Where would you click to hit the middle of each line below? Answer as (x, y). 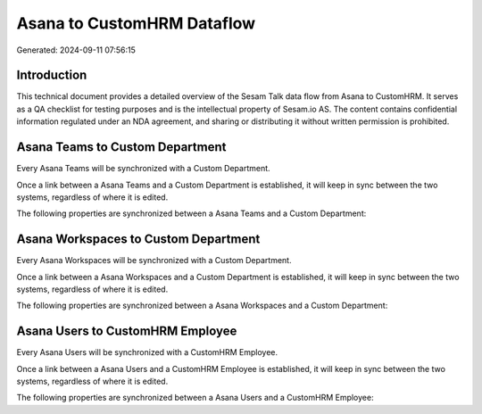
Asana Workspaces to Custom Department (138, 240)
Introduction (52, 75)
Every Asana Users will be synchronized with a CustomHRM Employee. (147, 352)
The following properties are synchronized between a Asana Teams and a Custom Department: (191, 213)
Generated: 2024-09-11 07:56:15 (76, 50)
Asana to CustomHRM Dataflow (136, 23)
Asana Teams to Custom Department (121, 147)
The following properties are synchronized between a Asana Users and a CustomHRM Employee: (195, 398)
